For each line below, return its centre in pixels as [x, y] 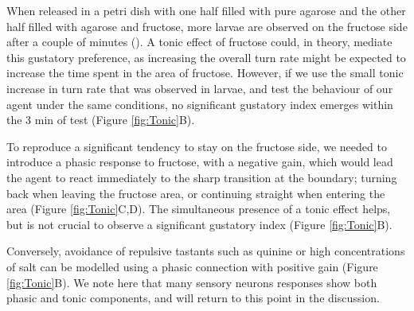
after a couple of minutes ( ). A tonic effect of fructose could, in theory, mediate [199, 42]
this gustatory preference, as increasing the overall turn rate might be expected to [206, 57]
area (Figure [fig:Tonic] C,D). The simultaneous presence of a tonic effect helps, [199, 209]
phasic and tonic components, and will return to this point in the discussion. [193, 298]
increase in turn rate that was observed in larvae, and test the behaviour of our [200, 88]
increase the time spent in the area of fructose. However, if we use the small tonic [205, 73]
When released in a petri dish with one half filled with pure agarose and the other [206, 10]
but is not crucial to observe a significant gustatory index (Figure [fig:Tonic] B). [199, 224]
